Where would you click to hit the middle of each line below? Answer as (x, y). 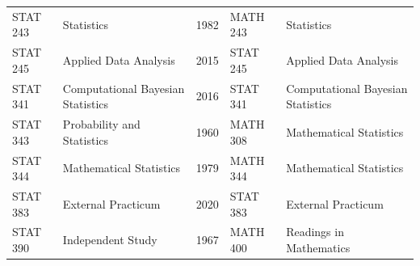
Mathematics (318, 247)
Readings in (315, 232)
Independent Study (110, 240)
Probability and (101, 124)
